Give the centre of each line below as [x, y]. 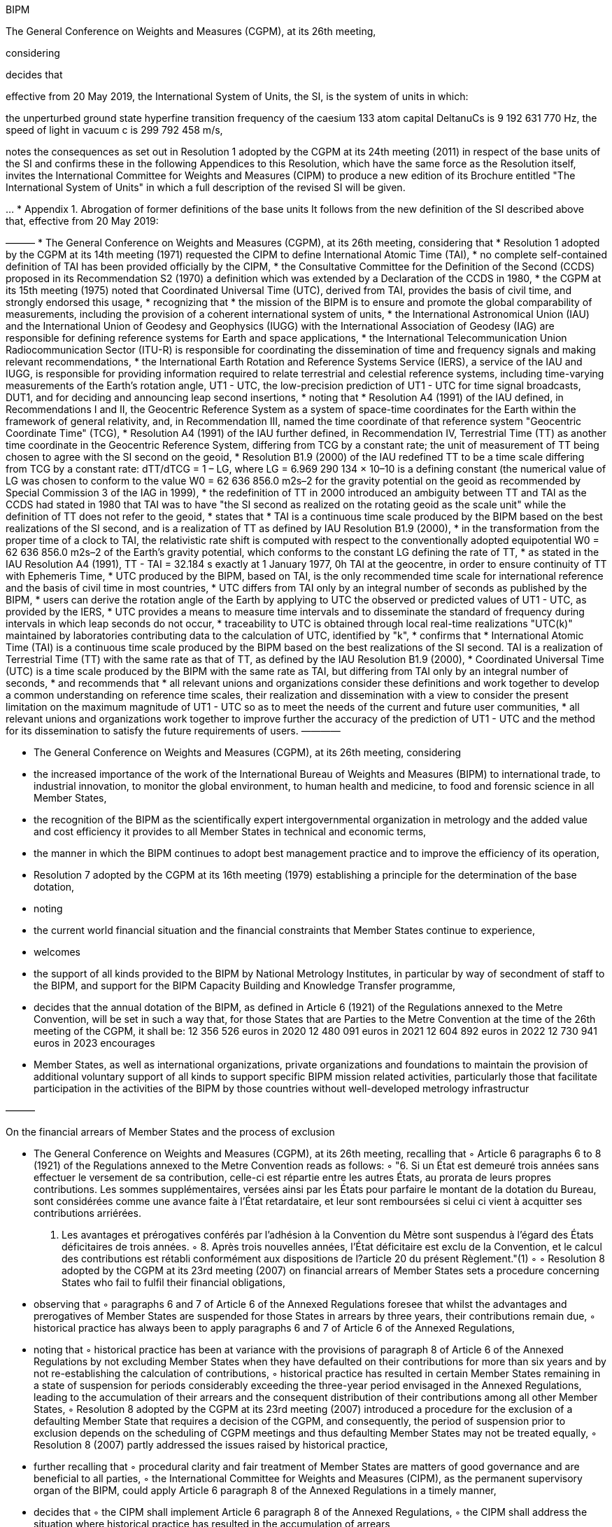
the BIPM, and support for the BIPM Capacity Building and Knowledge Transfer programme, [245, 985]
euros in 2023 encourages [94, 1043]
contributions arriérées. [87, 1213]
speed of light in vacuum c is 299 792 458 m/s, [114, 130]
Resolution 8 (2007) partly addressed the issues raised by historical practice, [211, 1445]
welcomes [57, 952]
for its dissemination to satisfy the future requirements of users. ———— [173, 731]
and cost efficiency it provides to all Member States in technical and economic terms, [230, 831]
